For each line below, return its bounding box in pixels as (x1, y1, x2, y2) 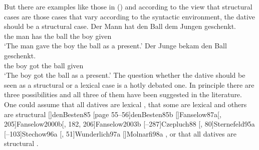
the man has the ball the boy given (4, 30, 112, 41)
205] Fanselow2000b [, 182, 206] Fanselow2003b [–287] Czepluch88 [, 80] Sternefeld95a (4, 119, 255, 129)
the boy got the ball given (4, 60, 84, 70)
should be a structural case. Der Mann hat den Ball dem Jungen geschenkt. (4, 21, 236, 31)
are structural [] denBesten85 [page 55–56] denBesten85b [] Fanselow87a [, (4, 109, 221, 119)
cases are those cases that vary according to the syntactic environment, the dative (4, 11, 255, 21)
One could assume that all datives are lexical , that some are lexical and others (4, 99, 247, 109)
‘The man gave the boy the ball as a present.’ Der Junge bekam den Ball (4, 40, 227, 51)
